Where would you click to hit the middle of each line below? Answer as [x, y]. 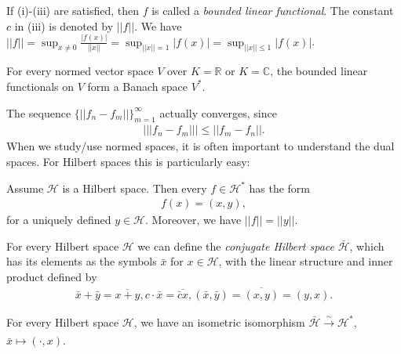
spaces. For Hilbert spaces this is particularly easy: [128, 161]
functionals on [40, 86]
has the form [280, 188]
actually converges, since [218, 112]
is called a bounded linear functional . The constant [273, 10]
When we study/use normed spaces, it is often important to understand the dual [200, 146]
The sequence [39, 112]
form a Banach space [138, 86]
